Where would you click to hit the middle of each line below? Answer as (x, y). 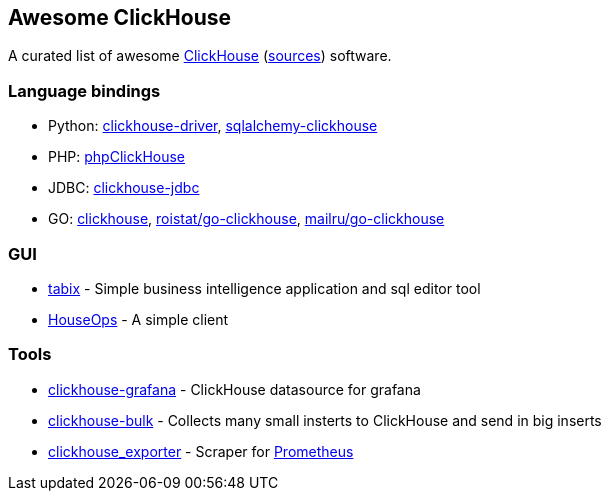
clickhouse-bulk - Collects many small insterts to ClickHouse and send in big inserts (325, 420)
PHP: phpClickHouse (117, 157)
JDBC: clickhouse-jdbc (124, 188)
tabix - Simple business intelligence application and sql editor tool (264, 288)
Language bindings (84, 90)
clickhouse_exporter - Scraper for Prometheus (201, 451)
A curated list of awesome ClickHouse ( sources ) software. (200, 56)
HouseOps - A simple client (138, 319)
